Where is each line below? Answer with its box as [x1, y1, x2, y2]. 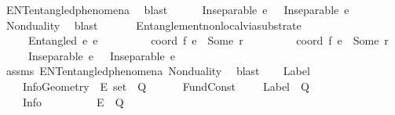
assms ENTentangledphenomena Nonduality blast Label [5, 63, 310, 79]
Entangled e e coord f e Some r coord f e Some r [27, 32, 389, 49]
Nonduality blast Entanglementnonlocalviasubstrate [5, 16, 302, 33]
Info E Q [22, 93, 124, 110]
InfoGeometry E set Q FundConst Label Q [22, 77, 309, 94]
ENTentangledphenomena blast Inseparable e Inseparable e [5, 2, 349, 17]
